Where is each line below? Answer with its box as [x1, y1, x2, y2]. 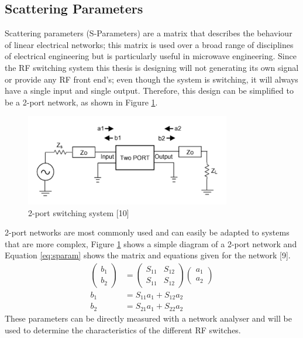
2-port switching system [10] [28, 206, 129, 218]
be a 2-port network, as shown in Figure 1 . [5, 95, 158, 108]
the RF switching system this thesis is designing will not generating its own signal [5, 61, 299, 73]
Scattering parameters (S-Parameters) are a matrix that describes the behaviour [5, 27, 292, 39]
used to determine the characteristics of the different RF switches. [5, 323, 241, 336]
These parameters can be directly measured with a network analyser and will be [5, 312, 292, 324]
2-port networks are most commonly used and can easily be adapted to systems [5, 226, 290, 238]
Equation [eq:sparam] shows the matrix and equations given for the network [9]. [5, 249, 291, 261]
